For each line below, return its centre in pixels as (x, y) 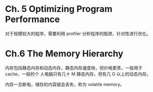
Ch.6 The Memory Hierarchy (64, 54)
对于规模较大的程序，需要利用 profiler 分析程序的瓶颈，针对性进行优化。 (78, 33)
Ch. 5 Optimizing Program (59, 9)
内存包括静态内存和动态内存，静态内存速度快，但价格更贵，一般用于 (74, 68)
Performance (33, 19)
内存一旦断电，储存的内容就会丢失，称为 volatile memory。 (65, 84)
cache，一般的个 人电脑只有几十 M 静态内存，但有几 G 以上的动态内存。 (78, 74)
